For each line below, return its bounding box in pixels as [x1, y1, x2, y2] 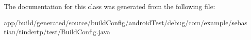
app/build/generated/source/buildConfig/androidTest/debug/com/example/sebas [4, 17, 248, 27]
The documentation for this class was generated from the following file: [4, 1, 215, 11]
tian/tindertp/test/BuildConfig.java [4, 27, 110, 37]
